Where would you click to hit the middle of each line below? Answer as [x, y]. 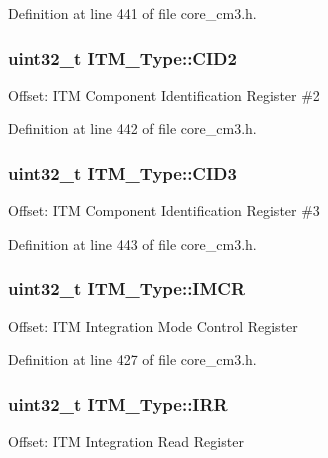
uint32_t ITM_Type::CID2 [122, 57]
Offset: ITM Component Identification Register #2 [164, 94]
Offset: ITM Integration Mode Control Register [153, 325]
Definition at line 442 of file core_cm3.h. [132, 128]
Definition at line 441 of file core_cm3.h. [132, 13]
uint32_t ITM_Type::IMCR [127, 288]
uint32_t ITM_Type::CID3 [122, 172]
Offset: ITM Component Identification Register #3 [164, 210]
